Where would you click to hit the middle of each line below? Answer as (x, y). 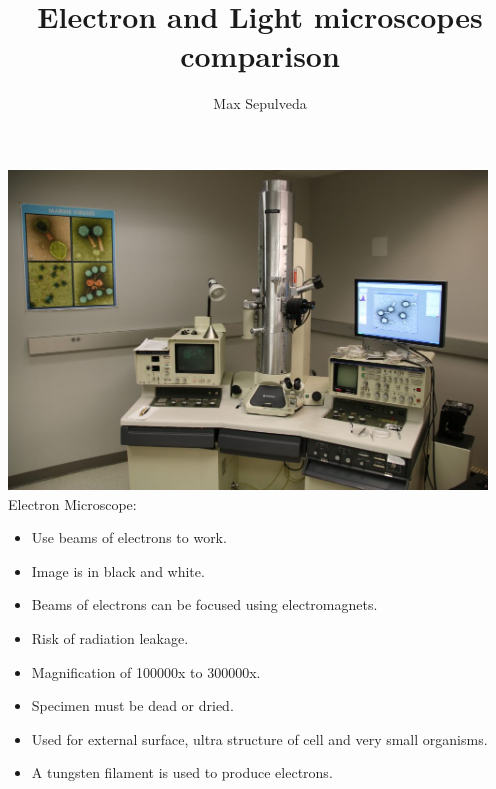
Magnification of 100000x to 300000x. (146, 671)
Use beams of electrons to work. (129, 537)
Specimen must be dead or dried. (132, 705)
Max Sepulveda (260, 103)
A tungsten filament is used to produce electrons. (182, 772)
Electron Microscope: (72, 503)
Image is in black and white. (118, 570)
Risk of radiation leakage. (110, 638)
